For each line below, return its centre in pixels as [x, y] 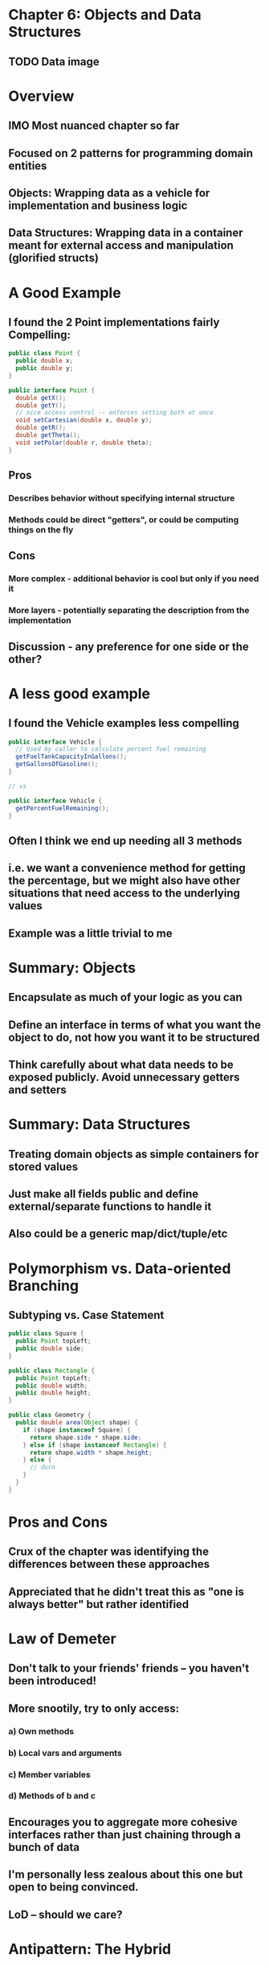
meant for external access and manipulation [121, 246]
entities [28, 165]
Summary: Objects [72, 968]
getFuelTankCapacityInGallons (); [71, 757]
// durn [43, 1467]
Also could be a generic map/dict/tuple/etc [118, 1234]
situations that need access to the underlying [124, 894]
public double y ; [45, 369]
